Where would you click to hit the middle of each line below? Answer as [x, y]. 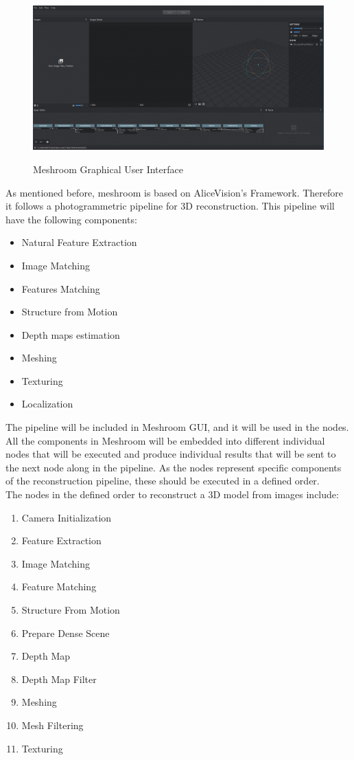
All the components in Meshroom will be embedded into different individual [165, 440]
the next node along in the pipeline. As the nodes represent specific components [174, 467]
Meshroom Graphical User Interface [108, 169]
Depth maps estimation [71, 334]
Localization [47, 404]
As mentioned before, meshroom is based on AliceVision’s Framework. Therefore [175, 192]
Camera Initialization [67, 517]
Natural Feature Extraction [79, 242]
